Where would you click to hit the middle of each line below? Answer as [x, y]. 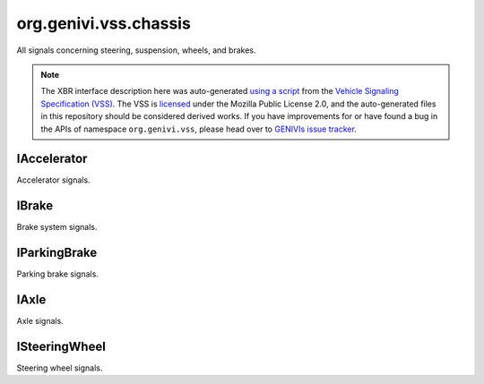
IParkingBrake [57, 253]
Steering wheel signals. [60, 368]
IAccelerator [52, 159]
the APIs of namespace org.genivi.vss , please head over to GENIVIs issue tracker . [199, 129]
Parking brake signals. [57, 274]
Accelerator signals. [53, 180]
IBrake [35, 206]
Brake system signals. [57, 227]
